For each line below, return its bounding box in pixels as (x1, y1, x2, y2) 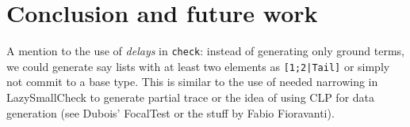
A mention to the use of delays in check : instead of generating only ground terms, (6, 43, 404, 59)
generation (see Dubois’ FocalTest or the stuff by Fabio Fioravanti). (6, 104, 335, 121)
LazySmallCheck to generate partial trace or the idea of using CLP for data (6, 89, 375, 106)
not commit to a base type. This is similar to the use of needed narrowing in (6, 73, 378, 90)
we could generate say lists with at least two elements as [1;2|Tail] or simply (6, 58, 390, 74)
